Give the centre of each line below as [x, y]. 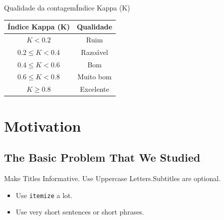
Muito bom [95, 77]
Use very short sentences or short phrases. [80, 212]
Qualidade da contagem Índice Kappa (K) [67, 7]
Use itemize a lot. [44, 195]
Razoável [95, 52]
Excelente [95, 89]
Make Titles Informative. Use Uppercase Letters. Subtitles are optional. [112, 178]
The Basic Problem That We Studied [102, 157]
